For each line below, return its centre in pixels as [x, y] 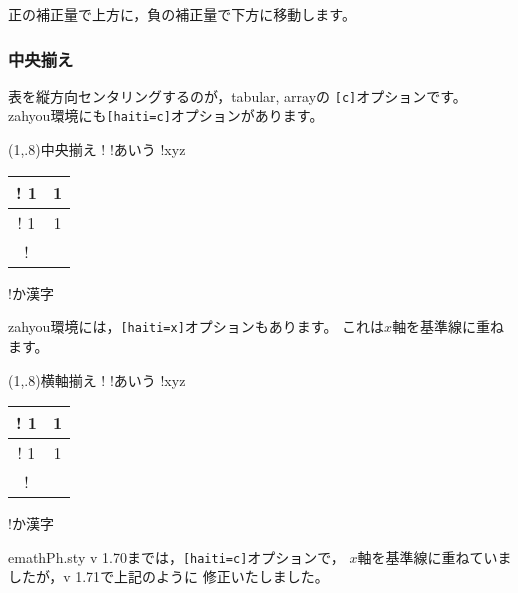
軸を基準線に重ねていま [434, 556]
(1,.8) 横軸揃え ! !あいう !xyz [97, 379]
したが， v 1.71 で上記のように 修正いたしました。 [168, 576]
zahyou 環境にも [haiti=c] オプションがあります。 [166, 115]
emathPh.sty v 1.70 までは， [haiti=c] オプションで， [176, 556]
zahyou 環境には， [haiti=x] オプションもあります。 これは [196, 326]
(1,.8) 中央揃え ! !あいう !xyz [97, 149]
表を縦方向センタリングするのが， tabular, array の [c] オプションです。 [237, 95]
